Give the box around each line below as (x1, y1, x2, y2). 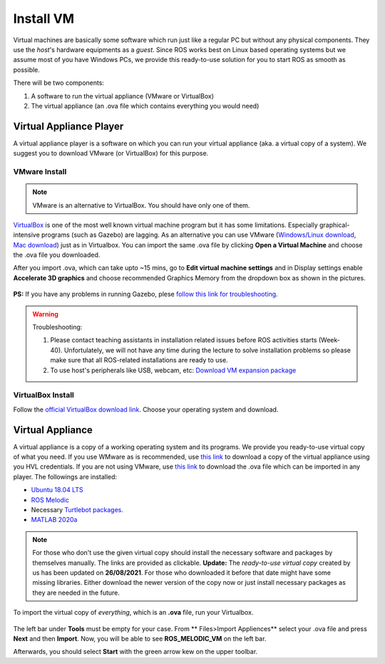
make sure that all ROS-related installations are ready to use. (50, 356, 228, 364)
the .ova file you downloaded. (13, 250, 101, 260)
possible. (13, 65, 41, 74)
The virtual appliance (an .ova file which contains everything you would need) (31, 101, 260, 110)
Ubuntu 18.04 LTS (31, 486, 83, 494)
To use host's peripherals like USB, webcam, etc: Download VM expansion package (50, 366, 297, 374)
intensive (13, 230, 41, 239)
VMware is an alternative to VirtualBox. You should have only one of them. (32, 200, 250, 210)
